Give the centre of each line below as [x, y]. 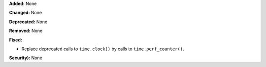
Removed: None [26, 31]
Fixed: [16, 40]
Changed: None [25, 13]
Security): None [26, 58]
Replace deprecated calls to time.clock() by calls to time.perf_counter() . [103, 49]
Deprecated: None [28, 22]
